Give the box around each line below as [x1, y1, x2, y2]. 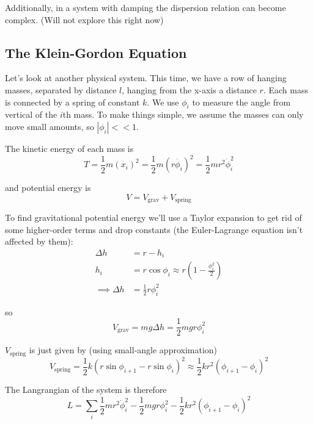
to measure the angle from [192, 95, 291, 108]
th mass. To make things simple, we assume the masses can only [62, 108, 304, 121]
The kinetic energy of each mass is [5, 142, 134, 154]
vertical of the [5, 108, 57, 121]
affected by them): [5, 235, 73, 248]
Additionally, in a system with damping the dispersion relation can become [5, 1, 286, 13]
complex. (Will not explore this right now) [5, 13, 164, 26]
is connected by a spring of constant [5, 95, 140, 108]
